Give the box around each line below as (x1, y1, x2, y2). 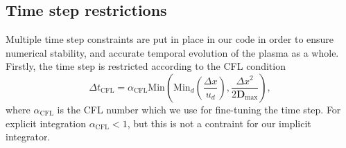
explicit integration (6, 115, 86, 130)
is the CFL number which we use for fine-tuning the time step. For (57, 102, 341, 116)
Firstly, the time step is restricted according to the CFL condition (6, 59, 286, 73)
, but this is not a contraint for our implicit (127, 115, 311, 130)
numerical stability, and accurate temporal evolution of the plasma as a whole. (6, 45, 339, 59)
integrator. (6, 129, 51, 144)
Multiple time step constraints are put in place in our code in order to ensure (6, 32, 334, 46)
